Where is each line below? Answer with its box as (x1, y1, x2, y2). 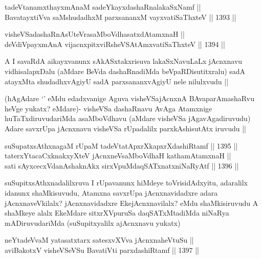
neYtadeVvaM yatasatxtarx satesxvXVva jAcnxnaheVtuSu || (5, 234, 194, 245)
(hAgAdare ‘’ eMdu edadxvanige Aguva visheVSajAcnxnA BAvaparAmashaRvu (5, 93, 254, 104)
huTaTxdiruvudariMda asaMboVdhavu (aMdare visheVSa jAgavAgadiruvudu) (5, 113, 251, 124)
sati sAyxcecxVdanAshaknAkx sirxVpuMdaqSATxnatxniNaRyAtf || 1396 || (5, 160, 239, 171)
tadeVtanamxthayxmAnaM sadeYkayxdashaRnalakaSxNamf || (5, 2, 201, 12)
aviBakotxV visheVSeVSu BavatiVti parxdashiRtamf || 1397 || (5, 244, 199, 255)
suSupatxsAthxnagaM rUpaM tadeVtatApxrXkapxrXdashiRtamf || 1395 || (5, 140, 238, 151)
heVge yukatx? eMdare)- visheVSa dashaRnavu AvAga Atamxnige (5, 103, 212, 113)
